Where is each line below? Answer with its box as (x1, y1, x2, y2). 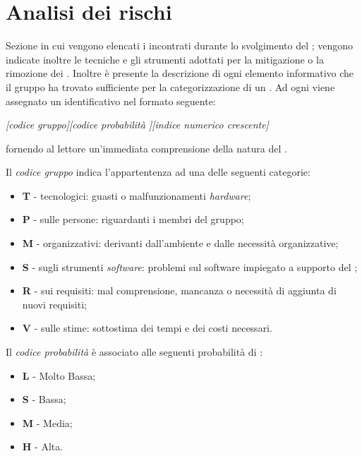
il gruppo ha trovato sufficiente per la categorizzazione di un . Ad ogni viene (6, 79, 335, 94)
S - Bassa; (22, 392, 66, 407)
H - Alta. (22, 439, 64, 454)
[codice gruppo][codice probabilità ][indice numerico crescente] (6, 117, 269, 132)
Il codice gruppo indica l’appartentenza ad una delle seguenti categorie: (6, 164, 310, 179)
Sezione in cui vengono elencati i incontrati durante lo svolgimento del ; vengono (6, 38, 354, 53)
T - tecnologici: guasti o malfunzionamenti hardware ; (22, 188, 251, 203)
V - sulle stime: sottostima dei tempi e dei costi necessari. (22, 320, 272, 335)
